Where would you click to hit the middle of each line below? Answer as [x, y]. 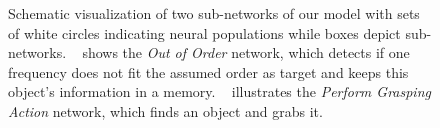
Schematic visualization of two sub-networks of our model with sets [214, 13]
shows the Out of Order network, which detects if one [246, 52]
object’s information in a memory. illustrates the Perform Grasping [219, 91]
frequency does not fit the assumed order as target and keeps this [208, 71]
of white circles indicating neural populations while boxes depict [204, 32]
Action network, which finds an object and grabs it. [165, 110]
